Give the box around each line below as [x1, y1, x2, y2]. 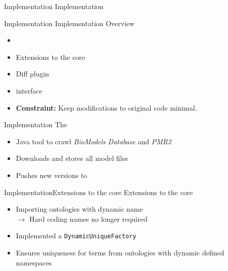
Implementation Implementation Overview [4, 18, 135, 28]
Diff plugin [16, 68, 49, 79]
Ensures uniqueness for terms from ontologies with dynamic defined [16, 247, 224, 257]
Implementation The [4, 119, 67, 130]
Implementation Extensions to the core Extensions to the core [4, 187, 193, 197]
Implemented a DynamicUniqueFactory [16, 230, 136, 241]
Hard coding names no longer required [29, 213, 147, 224]
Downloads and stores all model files [16, 153, 128, 163]
